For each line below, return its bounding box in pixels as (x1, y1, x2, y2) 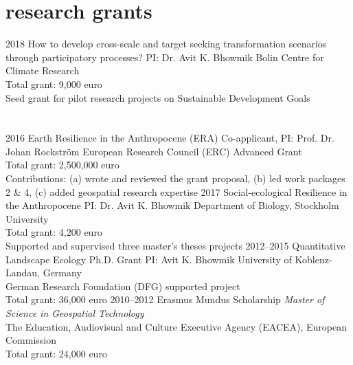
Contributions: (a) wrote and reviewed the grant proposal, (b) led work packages (5, 171, 345, 186)
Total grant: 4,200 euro (5, 225, 102, 239)
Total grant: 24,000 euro (5, 346, 107, 360)
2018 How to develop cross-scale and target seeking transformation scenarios (5, 36, 327, 51)
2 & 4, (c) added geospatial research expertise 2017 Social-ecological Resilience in (5, 184, 348, 199)
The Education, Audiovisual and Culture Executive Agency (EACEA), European (5, 319, 348, 333)
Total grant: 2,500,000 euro (5, 157, 119, 172)
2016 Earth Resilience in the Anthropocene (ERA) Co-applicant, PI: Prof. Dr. (5, 131, 334, 145)
